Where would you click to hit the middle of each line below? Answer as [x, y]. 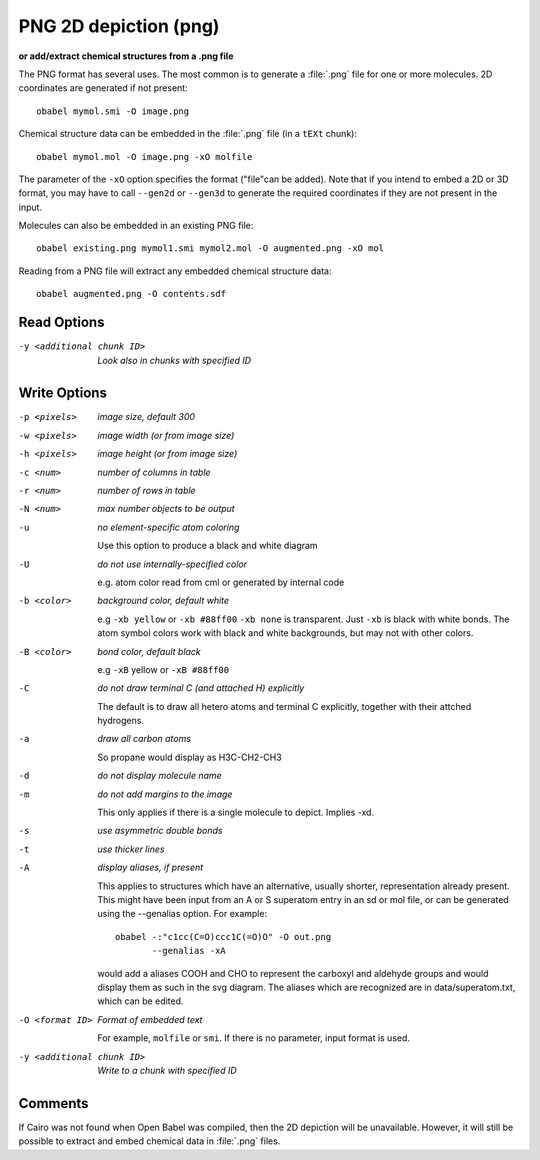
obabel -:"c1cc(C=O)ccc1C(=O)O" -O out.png [223, 936]
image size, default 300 [146, 417]
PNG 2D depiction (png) [119, 26]
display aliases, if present [150, 867]
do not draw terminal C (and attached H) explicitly [201, 688]
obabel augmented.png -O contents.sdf [131, 294]
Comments [53, 1103]
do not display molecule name [159, 776]
